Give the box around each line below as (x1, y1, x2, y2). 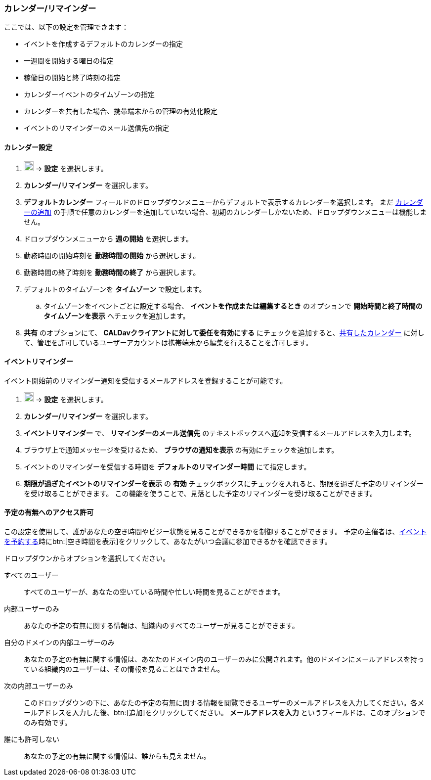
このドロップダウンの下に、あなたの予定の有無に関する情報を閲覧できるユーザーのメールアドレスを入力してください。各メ (24, 698, 425, 707)
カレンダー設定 (4, 142, 52, 151)
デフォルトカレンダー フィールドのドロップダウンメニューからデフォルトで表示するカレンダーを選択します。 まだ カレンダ (24, 197, 423, 206)
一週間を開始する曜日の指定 (24, 56, 114, 65)
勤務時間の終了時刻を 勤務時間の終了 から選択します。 (24, 268, 200, 276)
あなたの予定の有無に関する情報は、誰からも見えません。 (24, 752, 211, 761)
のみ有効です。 (24, 718, 72, 727)
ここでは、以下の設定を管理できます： (4, 23, 129, 32)
